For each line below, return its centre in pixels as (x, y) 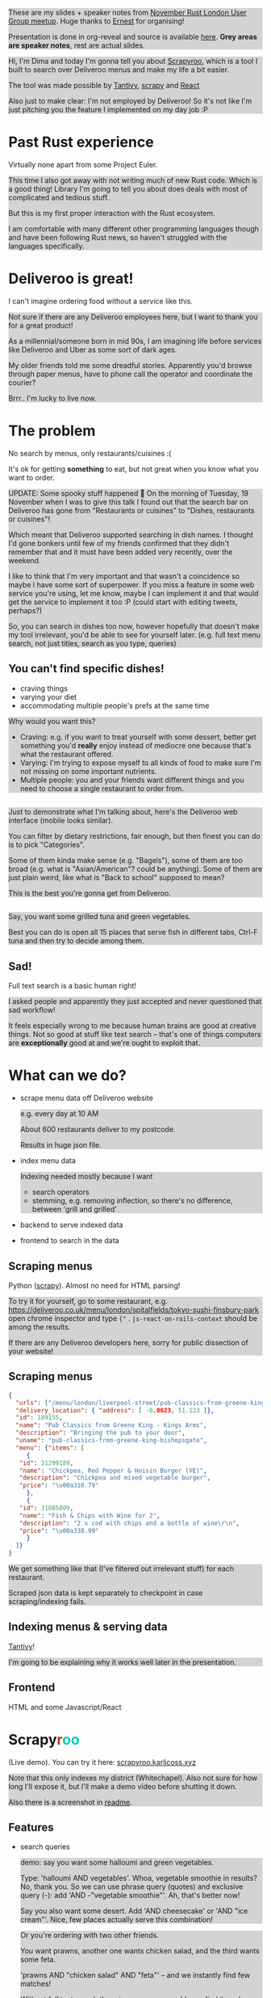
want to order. (31, 477)
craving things (44, 688)
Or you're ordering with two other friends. (90, 1935)
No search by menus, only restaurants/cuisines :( (90, 453)
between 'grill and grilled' (74, 1209)
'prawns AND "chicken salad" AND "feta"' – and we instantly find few (135, 1975)
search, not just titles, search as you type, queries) (93, 643)
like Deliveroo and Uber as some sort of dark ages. (93, 349)
